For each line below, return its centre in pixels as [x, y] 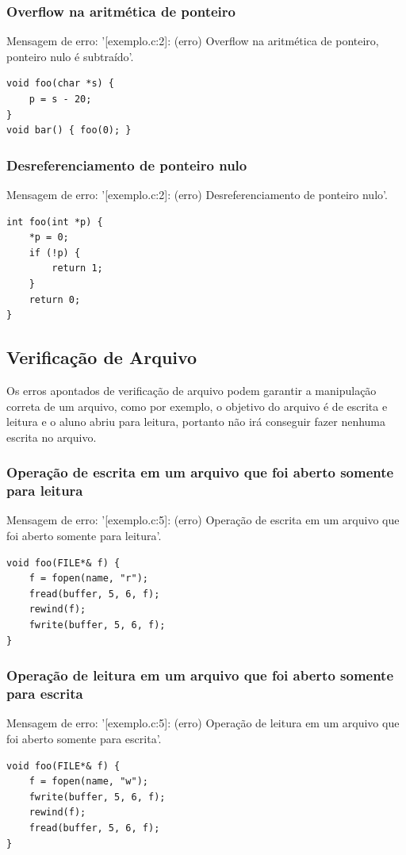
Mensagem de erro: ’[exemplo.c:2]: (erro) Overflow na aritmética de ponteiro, [193, 41]
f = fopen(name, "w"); [88, 782]
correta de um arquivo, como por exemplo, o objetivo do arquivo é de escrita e [197, 406]
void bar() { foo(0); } [69, 130]
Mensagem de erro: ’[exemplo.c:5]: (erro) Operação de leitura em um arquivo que [203, 723]
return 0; [55, 299]
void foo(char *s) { [61, 84]
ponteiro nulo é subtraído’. [70, 56]
